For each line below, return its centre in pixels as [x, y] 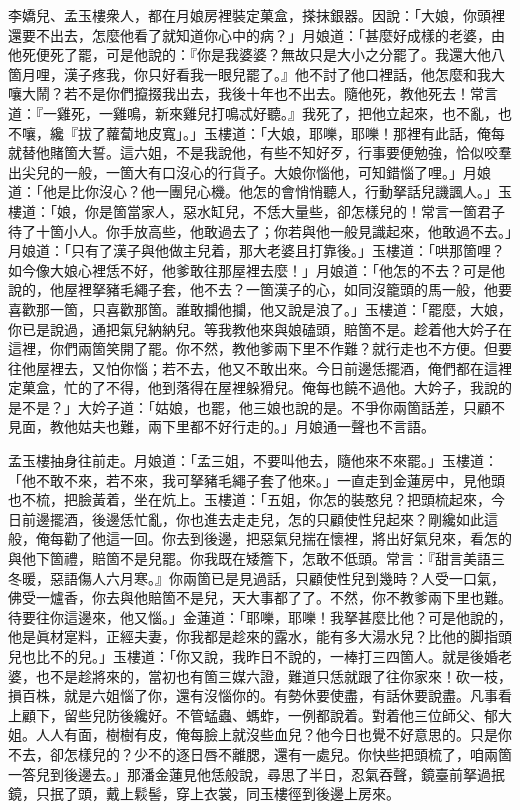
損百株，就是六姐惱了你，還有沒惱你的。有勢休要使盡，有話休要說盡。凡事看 [260, 695]
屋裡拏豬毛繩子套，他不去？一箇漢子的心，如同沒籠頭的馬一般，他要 [287, 289]
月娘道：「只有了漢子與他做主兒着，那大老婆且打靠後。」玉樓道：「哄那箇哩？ [256, 250]
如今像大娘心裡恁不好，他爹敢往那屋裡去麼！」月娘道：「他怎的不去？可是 [249, 269]
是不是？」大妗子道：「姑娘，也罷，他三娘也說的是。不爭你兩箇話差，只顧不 [256, 406]
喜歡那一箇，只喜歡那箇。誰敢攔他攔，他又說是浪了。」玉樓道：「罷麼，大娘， [260, 308]
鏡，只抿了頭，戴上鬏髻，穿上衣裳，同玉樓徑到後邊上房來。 [204, 793]
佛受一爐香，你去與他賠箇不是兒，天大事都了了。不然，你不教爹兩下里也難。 [260, 597]
